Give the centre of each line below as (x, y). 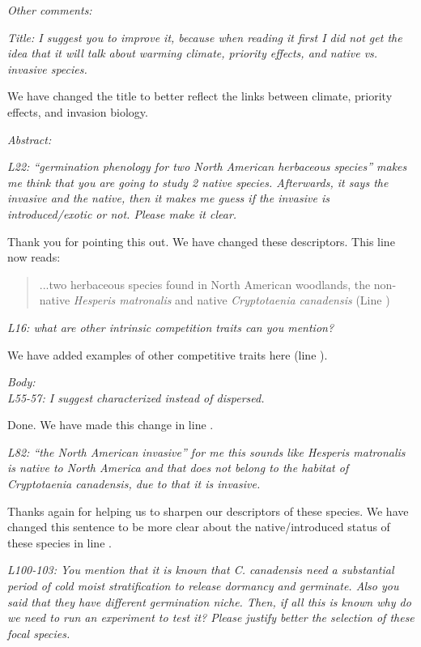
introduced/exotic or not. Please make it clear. (122, 213)
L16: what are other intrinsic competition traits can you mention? (171, 327)
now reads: (34, 257)
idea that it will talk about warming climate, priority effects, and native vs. (193, 53)
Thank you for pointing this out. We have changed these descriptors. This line (201, 241)
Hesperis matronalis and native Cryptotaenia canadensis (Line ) (232, 300)
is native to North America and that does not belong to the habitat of (178, 468)
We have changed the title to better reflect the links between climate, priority (200, 96)
